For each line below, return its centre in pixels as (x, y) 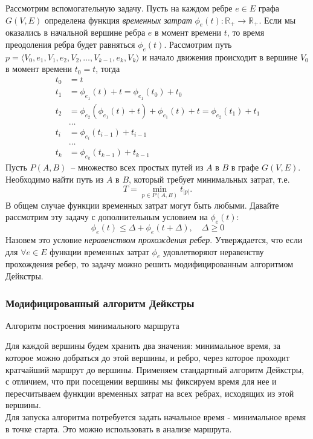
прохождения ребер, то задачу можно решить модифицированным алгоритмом (150, 264)
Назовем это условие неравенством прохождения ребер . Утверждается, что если (154, 240)
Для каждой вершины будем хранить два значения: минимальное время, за (143, 346)
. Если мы (277, 20)
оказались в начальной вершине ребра (76, 32)
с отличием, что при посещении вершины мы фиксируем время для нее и (141, 381)
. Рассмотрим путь (198, 44)
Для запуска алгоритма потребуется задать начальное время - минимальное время (156, 417)
